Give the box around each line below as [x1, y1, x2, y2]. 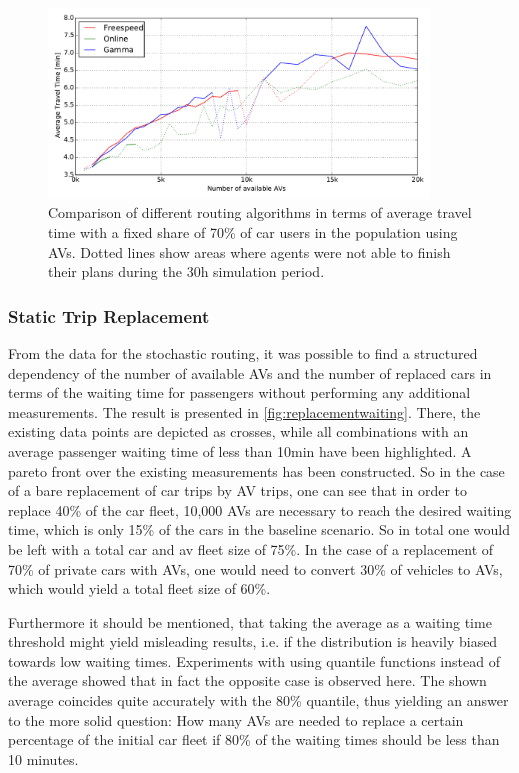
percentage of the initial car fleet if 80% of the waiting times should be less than [8, 729, 500, 750]
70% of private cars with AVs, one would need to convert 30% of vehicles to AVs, [8, 558, 503, 579]
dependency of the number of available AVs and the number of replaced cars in [8, 362, 492, 383]
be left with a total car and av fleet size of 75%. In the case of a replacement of [8, 538, 494, 559]
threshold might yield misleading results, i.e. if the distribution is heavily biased [8, 631, 498, 652]
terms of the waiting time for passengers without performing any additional [8, 382, 471, 403]
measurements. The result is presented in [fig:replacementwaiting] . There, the [8, 401, 481, 422]
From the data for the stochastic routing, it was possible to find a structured [8, 342, 478, 363]
